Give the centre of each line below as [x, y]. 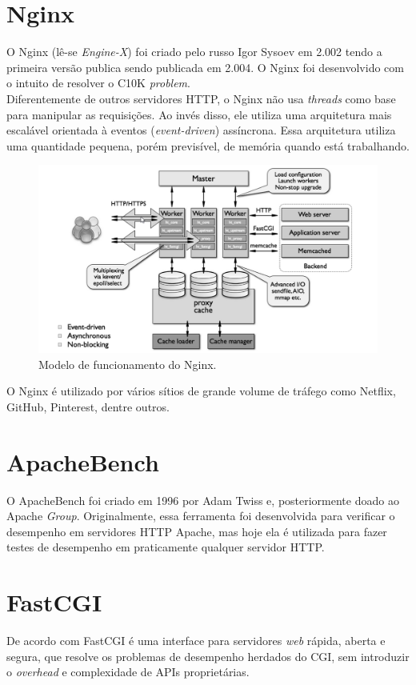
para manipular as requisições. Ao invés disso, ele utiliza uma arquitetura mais [199, 114]
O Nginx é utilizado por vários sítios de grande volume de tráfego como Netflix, [201, 391]
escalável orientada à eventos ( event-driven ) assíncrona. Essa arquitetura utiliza [201, 130]
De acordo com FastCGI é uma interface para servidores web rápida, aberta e [196, 641]
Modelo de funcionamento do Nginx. [128, 364]
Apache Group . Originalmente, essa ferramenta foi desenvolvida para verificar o [201, 516]
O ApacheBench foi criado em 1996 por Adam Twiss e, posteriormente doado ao [203, 500]
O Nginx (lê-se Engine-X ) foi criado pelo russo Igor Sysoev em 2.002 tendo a [194, 52]
